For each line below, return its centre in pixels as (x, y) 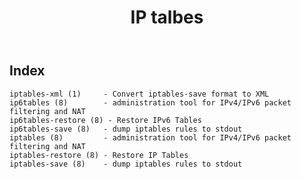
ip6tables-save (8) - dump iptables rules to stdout (126, 129)
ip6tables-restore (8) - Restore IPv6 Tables (105, 120)
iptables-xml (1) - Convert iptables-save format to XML (139, 94)
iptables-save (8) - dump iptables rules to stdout (126, 164)
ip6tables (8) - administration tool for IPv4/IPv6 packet (150, 102)
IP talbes (167, 17)
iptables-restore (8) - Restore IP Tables (99, 155)
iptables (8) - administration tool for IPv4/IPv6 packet (150, 137)
